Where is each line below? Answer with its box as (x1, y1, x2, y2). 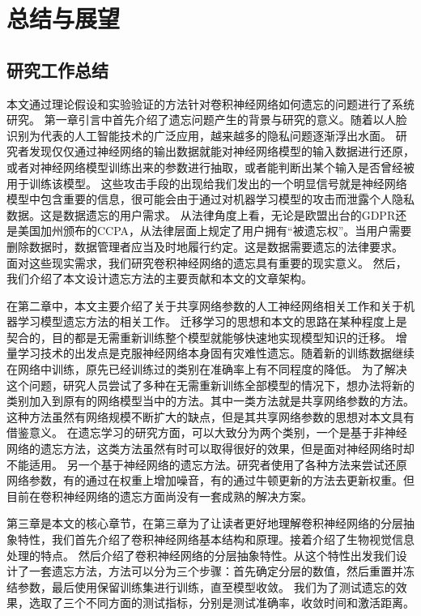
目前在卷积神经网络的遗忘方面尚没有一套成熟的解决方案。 (6, 487, 313, 504)
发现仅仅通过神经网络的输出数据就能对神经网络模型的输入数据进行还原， (28, 143, 415, 160)
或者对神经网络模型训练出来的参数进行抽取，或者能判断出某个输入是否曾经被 (6, 158, 415, 175)
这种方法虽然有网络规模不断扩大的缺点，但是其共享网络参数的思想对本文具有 (6, 408, 415, 425)
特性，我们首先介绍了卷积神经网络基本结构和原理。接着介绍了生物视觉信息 (17, 531, 415, 548)
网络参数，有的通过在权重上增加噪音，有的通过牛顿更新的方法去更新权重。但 (6, 472, 415, 489)
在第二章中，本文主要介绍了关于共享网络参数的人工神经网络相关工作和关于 (6, 297, 403, 314)
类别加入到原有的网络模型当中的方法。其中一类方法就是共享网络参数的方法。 (6, 392, 415, 409)
